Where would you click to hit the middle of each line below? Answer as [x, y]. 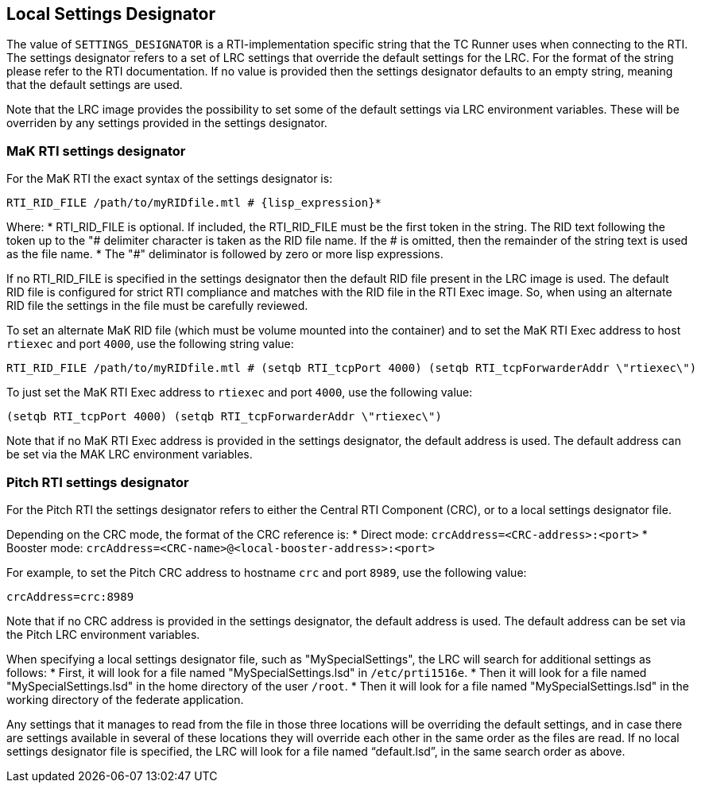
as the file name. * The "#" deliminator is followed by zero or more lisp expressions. [225, 254]
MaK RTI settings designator [96, 151]
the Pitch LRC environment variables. [103, 634]
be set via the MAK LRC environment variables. [130, 454]
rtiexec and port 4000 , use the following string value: [150, 344]
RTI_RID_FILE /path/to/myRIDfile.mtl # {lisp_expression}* [194, 203]
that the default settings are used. [95, 85]
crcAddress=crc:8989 [70, 596]
